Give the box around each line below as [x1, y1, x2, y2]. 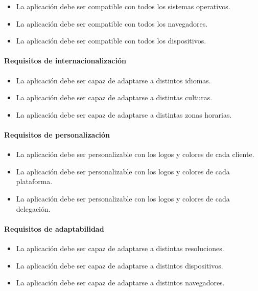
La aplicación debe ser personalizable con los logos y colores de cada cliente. [16, 149, 254, 160]
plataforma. [16, 176, 53, 187]
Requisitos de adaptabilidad [4, 223, 104, 234]
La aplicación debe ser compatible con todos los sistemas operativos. [16, 1, 230, 11]
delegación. [16, 203, 51, 214]
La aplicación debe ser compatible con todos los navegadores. [16, 18, 208, 29]
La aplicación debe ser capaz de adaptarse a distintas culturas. [16, 92, 213, 103]
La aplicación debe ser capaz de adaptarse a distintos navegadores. [16, 277, 225, 288]
